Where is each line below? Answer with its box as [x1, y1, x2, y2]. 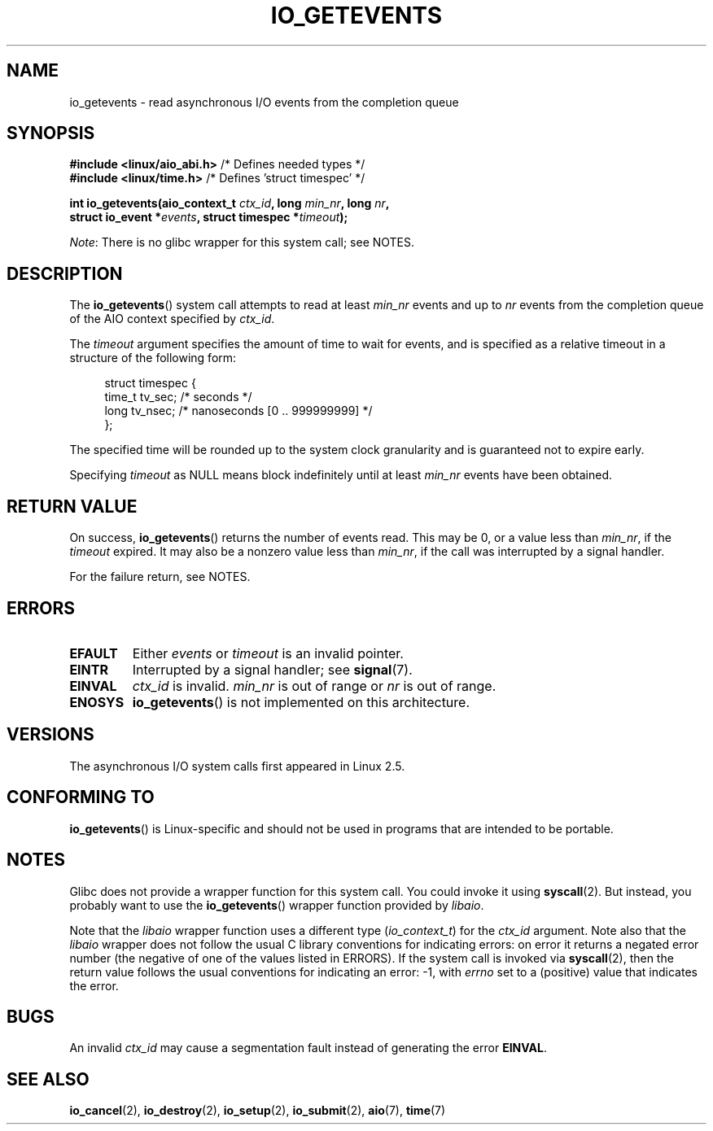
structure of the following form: [69, 351, 237, 365]
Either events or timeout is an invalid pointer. [132, 644, 404, 662]
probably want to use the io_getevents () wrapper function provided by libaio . [69, 897, 484, 912]
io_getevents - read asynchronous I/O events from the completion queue [69, 94, 459, 109]
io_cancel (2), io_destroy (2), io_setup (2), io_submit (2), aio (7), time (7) [69, 1103, 446, 1118]
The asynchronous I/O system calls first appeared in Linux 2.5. [69, 758, 405, 773]
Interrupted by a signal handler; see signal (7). [132, 661, 413, 678]
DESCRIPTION [7, 263, 123, 284]
